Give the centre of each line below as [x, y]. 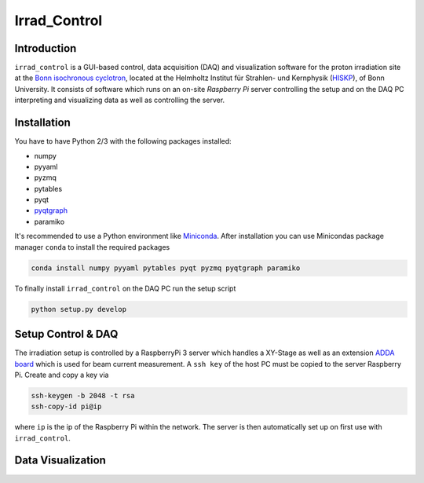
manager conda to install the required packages [92, 247]
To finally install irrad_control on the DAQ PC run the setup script [125, 288]
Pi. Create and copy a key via [62, 375]
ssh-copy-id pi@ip [66, 407]
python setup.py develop [79, 309]
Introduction [46, 48]
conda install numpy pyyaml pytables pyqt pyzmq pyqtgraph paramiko [166, 268]
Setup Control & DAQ [66, 334]
